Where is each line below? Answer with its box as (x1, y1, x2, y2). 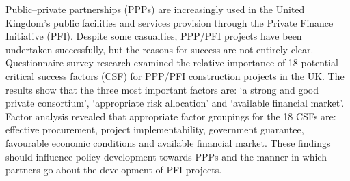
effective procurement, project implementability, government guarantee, (5, 122, 304, 137)
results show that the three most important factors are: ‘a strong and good (5, 82, 319, 96)
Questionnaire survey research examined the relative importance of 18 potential (5, 55, 338, 70)
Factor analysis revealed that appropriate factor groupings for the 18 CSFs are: (5, 109, 336, 123)
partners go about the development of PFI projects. (5, 163, 222, 177)
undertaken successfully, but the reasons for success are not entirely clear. (5, 42, 314, 56)
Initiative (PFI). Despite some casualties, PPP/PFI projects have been (5, 29, 302, 43)
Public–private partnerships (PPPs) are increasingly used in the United (5, 2, 305, 16)
